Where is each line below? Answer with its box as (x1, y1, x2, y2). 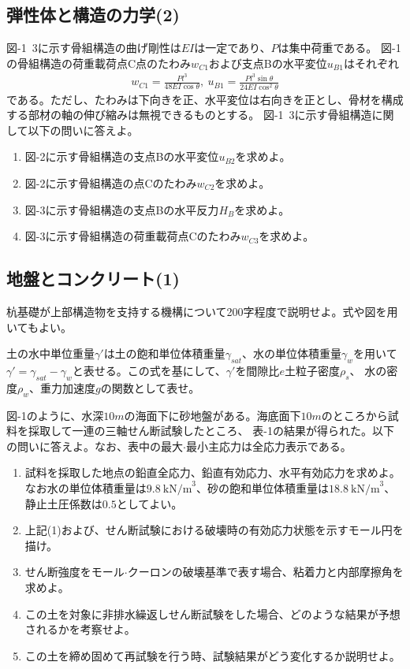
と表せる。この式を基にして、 (72, 362, 226, 378)
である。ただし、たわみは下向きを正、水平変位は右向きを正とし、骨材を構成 (6, 91, 404, 107)
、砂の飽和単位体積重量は (196, 479, 330, 496)
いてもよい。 (6, 318, 72, 335)
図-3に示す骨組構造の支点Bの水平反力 (24, 201, 219, 217)
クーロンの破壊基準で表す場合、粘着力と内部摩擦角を (127, 563, 404, 580)
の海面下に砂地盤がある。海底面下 (124, 407, 301, 423)
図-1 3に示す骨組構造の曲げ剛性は (6, 39, 181, 56)
